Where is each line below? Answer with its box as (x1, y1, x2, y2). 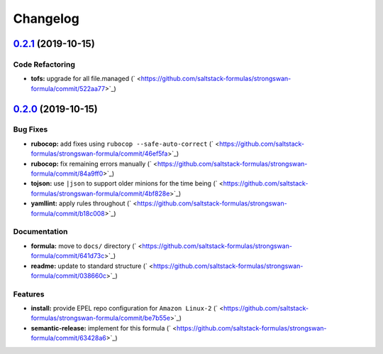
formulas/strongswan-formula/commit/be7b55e (30, 313, 170, 323)
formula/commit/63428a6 (30, 334, 106, 343)
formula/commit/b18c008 (30, 209, 106, 218)
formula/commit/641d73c (30, 252, 105, 260)
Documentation (13, 227, 68, 237)
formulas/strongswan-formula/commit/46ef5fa (30, 149, 168, 158)
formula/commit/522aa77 (30, 84, 106, 92)
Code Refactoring (13, 59, 76, 69)
